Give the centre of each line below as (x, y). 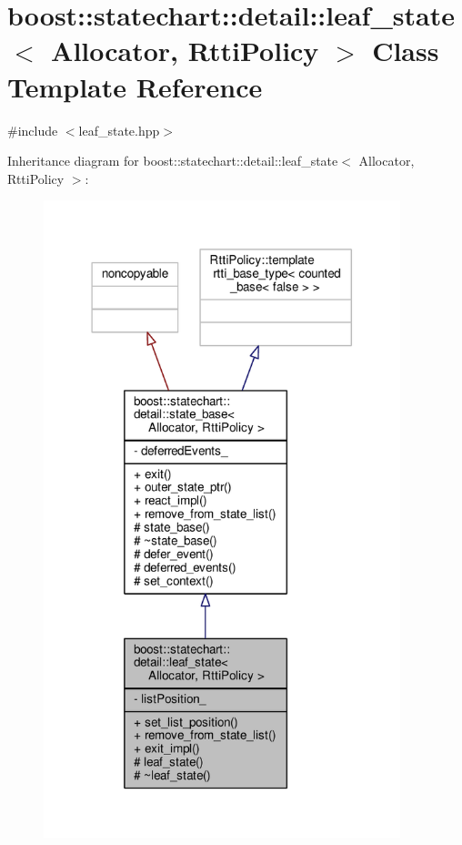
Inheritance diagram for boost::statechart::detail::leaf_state (173, 161)
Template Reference (135, 86)
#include (33, 130)
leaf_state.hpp (119, 130)
